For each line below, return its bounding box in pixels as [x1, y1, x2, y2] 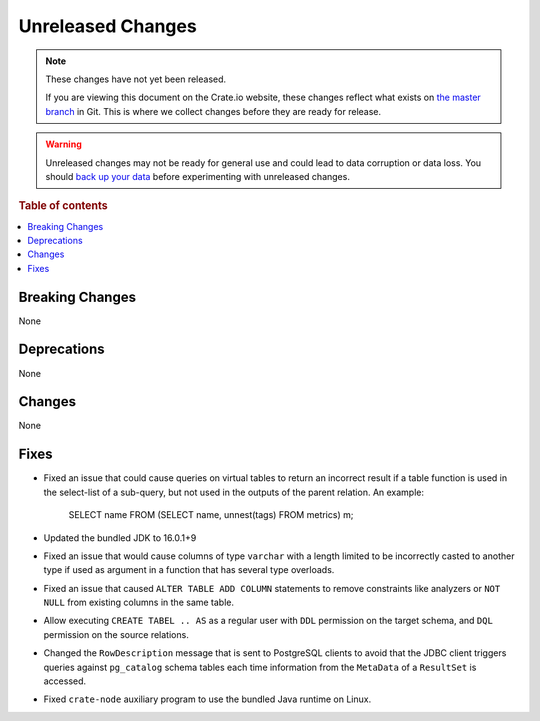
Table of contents [18, 199, 109, 213]
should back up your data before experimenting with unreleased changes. [45, 170, 350, 182]
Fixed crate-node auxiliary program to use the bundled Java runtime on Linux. [43, 693, 372, 705]
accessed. [43, 675, 87, 687]
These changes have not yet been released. [45, 73, 227, 85]
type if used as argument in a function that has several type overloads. [43, 564, 335, 576]
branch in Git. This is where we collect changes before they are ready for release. [45, 105, 382, 117]
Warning [45, 138, 82, 150]
